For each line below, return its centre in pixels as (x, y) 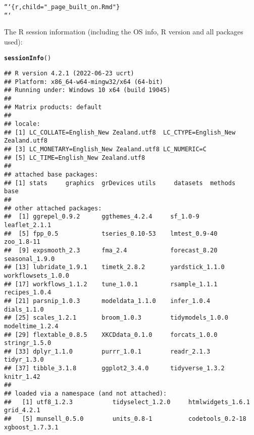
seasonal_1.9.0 (30, 259)
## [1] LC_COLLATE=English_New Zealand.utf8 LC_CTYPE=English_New (120, 132)
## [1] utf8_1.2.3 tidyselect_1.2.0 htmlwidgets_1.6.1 (127, 402)
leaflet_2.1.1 (28, 225)
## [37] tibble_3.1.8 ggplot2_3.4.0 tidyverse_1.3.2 (114, 368)
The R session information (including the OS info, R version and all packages (124, 32)
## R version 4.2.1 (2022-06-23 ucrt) (69, 74)
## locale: (22, 124)
